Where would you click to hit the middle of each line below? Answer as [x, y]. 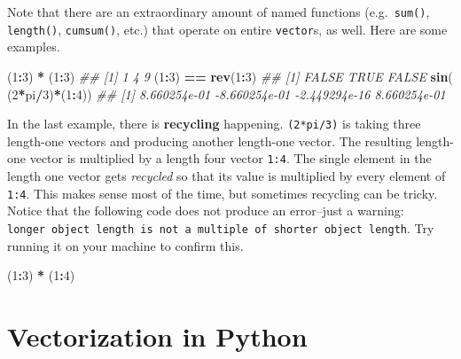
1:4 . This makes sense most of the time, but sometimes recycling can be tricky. [223, 193]
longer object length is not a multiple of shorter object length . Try [221, 227]
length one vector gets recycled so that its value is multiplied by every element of [227, 176]
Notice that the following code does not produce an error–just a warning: [206, 211]
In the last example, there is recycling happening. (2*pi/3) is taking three [214, 124]
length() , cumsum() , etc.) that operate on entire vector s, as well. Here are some [227, 29]
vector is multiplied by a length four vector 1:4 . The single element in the [230, 158]
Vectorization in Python [157, 336]
